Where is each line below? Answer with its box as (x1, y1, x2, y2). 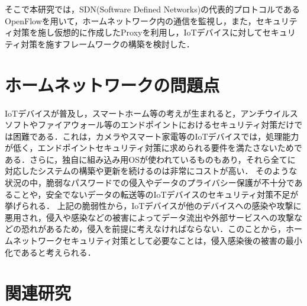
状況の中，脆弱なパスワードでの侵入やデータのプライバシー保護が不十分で (5, 176, 295, 189)
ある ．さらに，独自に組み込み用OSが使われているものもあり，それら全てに (5, 153, 296, 165)
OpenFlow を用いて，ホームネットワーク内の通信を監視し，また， (5, 14, 256, 27)
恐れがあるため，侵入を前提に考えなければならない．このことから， (21, 223, 286, 235)
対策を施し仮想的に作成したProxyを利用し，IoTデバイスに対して (12, 26, 263, 38)
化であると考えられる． (5, 246, 96, 258)
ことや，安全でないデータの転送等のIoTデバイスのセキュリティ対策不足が (12, 188, 299, 200)
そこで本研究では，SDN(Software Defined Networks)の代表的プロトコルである (5, 3, 300, 15)
